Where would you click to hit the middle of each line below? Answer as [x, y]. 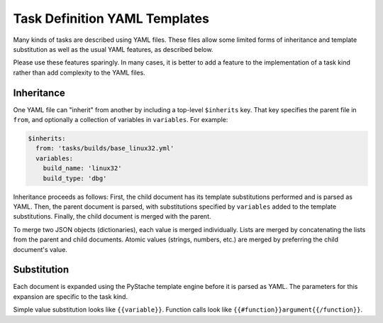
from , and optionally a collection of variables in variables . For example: [121, 120]
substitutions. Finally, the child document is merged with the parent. [112, 217]
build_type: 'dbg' [75, 178]
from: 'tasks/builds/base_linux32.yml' [105, 148]
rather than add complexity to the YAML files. [79, 72]
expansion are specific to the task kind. [70, 296]
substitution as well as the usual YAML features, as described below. [113, 49]
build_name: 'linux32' [82, 168]
